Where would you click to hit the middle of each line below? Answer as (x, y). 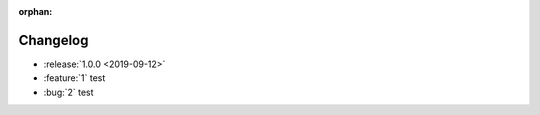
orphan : (35, 11)
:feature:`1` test (74, 78)
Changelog (53, 40)
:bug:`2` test (68, 92)
